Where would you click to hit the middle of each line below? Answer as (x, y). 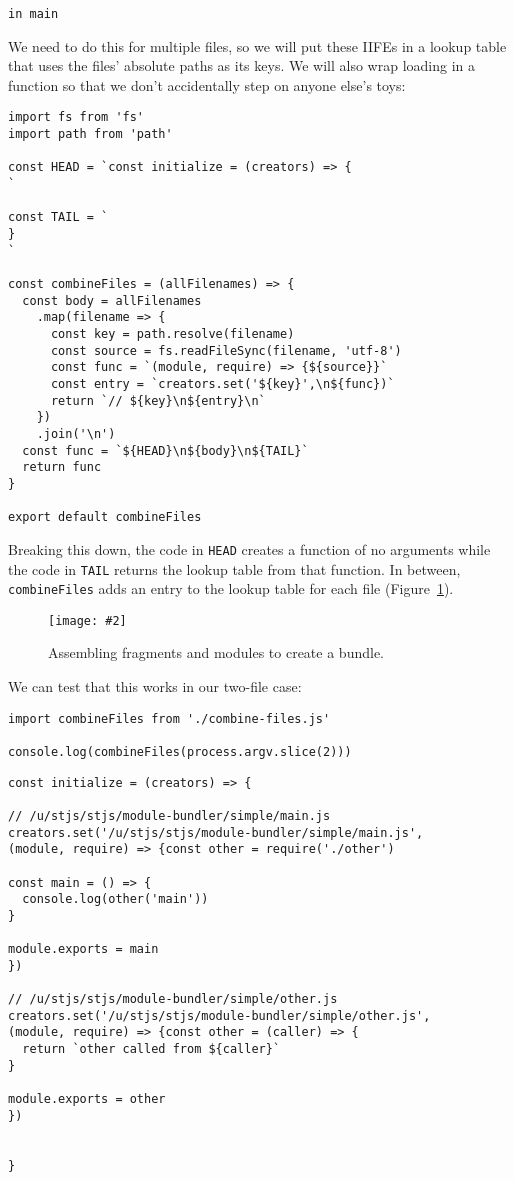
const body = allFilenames (112, 300)
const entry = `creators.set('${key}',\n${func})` (222, 383)
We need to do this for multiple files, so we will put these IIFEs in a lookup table (257, 45)
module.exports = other (87, 1099)
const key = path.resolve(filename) (172, 333)
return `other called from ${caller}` (151, 1049)
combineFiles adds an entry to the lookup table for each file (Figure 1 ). (231, 588)
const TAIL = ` (58, 217)
